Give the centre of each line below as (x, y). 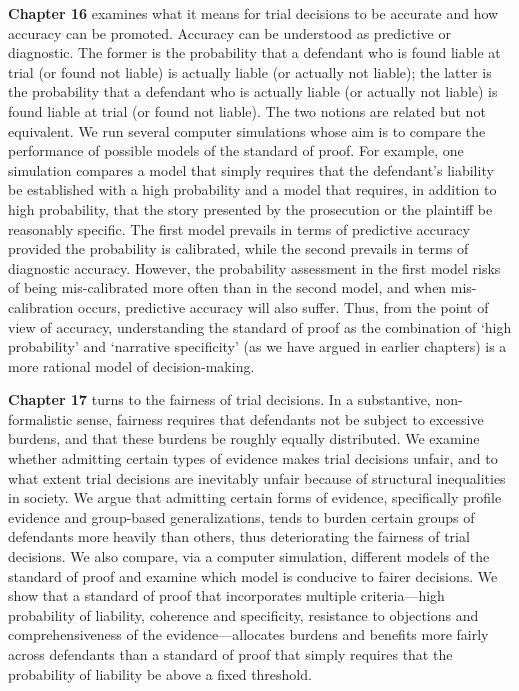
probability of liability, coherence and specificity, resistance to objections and (243, 614)
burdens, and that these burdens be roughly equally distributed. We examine (244, 438)
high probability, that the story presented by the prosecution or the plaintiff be (250, 208)
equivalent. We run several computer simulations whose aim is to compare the (247, 130)
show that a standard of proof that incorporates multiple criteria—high (226, 595)
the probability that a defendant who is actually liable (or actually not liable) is (253, 91)
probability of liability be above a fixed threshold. (160, 673)
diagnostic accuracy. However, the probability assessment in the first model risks (254, 267)
